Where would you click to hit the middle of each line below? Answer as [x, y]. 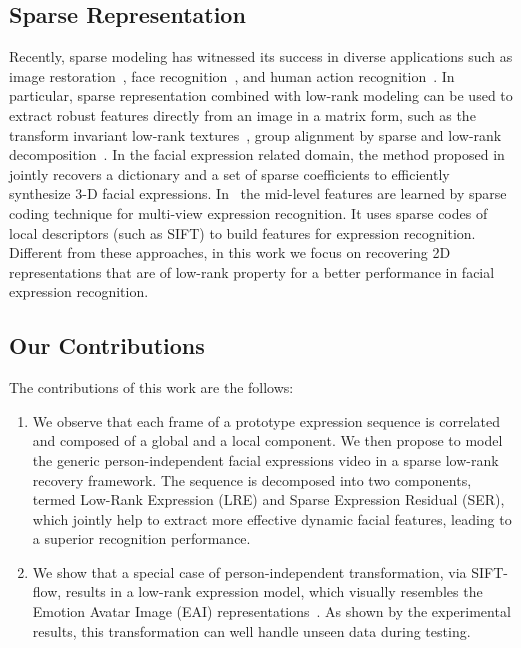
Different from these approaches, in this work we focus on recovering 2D [230, 252]
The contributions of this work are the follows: [151, 387]
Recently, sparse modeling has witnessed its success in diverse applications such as [261, 56]
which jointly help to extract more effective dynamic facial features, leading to [272, 518]
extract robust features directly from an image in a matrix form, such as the [242, 114]
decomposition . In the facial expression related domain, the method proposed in [257, 154]
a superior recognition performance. [141, 538]
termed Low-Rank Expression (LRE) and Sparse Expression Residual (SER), [268, 499]
